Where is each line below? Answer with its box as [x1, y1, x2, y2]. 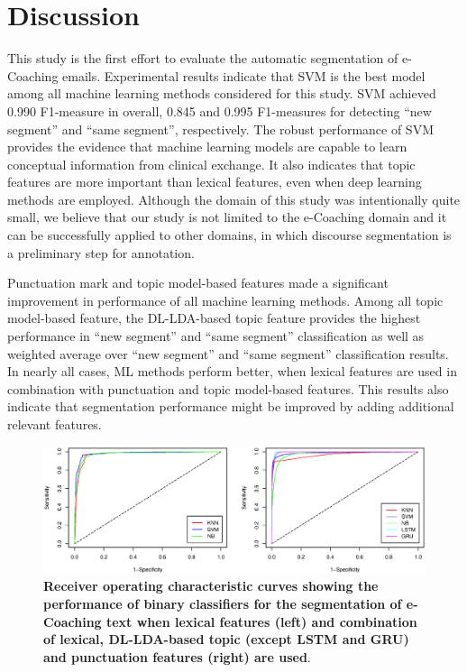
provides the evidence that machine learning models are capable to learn [7, 137, 407, 156]
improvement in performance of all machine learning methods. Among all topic [7, 290, 444, 309]
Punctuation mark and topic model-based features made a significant [7, 273, 389, 292]
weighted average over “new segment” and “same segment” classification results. [7, 344, 449, 363]
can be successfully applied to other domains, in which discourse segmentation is [7, 226, 452, 244]
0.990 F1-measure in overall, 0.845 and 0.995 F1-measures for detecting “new [7, 101, 432, 120]
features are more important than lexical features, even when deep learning [7, 172, 422, 191]
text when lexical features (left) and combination [105, 612, 417, 631]
